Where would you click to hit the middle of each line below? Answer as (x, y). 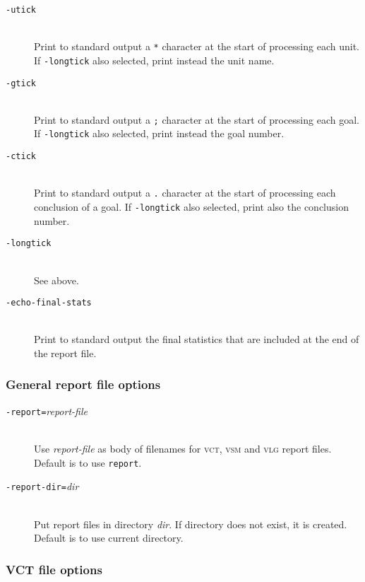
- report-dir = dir (42, 486)
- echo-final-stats (49, 303)
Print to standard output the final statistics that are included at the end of (197, 339)
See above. (56, 280)
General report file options (83, 384)
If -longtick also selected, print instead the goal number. (159, 133)
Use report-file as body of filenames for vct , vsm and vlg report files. (183, 449)
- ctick (21, 157)
